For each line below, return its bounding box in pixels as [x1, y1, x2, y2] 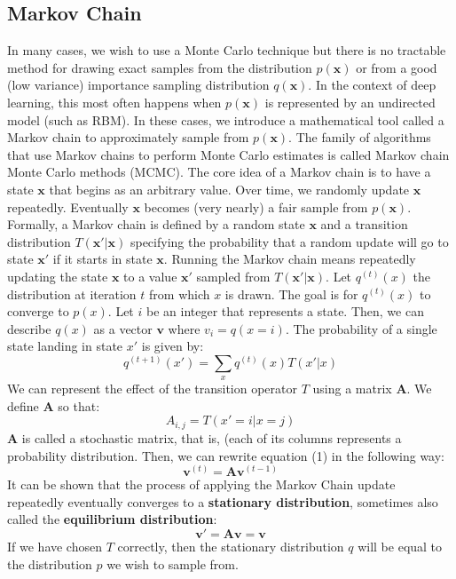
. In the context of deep [308, 75, 436, 94]
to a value [123, 266, 177, 285]
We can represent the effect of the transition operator [7, 379, 297, 398]
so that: [58, 396, 100, 415]
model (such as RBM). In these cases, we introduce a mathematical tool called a [7, 110, 444, 129]
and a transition [320, 215, 408, 234]
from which [149, 284, 210, 303]
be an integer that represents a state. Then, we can [145, 302, 424, 321]
